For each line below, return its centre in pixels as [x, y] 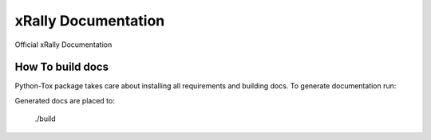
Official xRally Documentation [63, 45]
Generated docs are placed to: [65, 100]
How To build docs [62, 67]
